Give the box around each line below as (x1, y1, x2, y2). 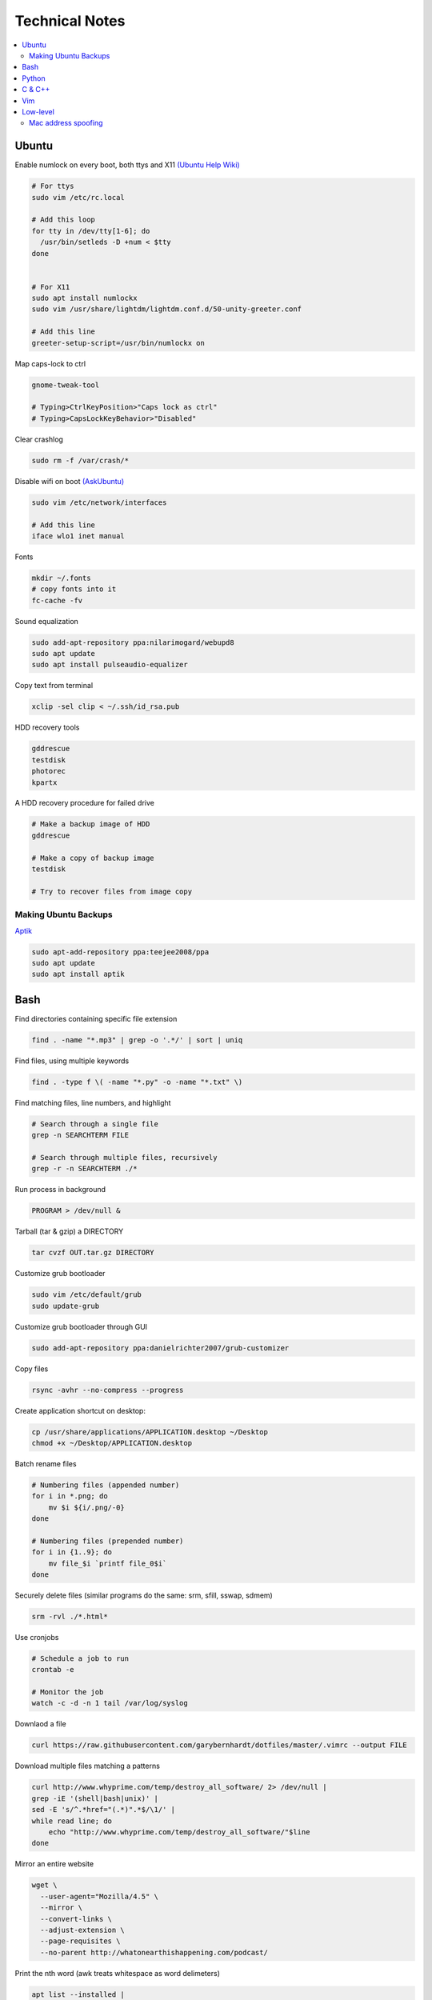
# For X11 (31, 282, 70, 291)
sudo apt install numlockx (31, 294, 138, 303)
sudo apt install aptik (31, 970, 126, 979)
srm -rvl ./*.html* (31, 1612, 108, 1621)
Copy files (14, 1364, 49, 1374)
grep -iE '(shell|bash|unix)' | (31, 1794, 159, 1803)
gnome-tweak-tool (31, 380, 100, 390)
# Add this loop (31, 215, 96, 224)
